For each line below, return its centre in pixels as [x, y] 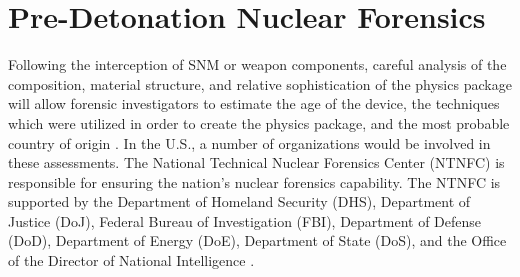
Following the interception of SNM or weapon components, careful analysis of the [257, 64]
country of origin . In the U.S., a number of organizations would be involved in [249, 142]
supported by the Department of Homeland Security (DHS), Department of [239, 201]
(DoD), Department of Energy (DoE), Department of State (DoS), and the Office [257, 240]
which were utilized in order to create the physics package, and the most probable [259, 122]
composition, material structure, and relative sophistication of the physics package [260, 83]
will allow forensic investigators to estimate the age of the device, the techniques [254, 103]
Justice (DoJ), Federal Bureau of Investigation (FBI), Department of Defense [245, 220]
